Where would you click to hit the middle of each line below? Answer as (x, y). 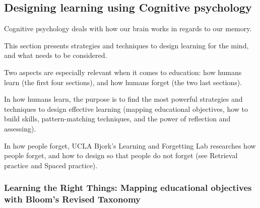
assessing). (20, 128)
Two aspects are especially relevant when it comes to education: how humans (123, 72)
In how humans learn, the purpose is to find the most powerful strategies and (123, 99)
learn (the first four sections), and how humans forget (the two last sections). (123, 82)
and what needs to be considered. (56, 55)
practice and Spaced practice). (51, 165)
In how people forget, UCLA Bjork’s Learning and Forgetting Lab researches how (130, 145)
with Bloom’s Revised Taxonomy (72, 199)
